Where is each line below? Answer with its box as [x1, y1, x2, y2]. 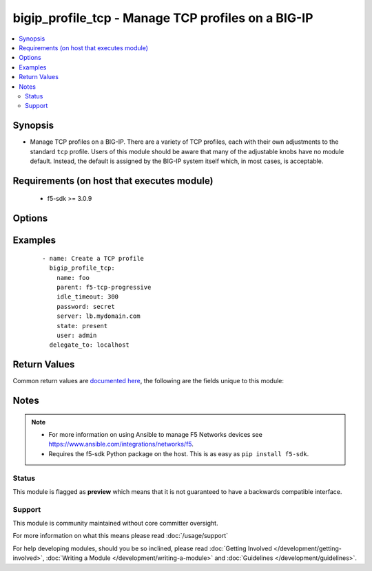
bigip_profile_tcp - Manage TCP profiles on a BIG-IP [12, 10, 313, 25]
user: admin [56, 331, 97, 339]
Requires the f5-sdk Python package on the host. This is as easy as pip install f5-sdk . [48, 449, 309, 457]
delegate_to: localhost [49, 341, 130, 349]
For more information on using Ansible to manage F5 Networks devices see [48, 431, 263, 439]
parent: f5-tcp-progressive [56, 283, 152, 291]
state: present [56, 322, 108, 330]
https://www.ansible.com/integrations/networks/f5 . [48, 440, 194, 449]
